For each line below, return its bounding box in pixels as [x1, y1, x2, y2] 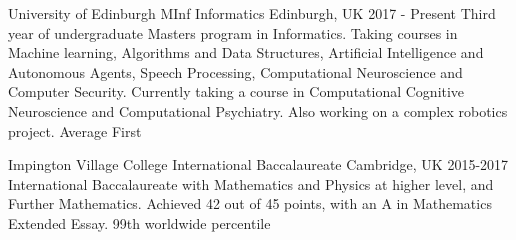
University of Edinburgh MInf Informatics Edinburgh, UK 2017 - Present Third [8, 3, 496, 23]
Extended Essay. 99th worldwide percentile [8, 212, 271, 233]
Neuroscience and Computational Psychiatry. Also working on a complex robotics [8, 100, 508, 121]
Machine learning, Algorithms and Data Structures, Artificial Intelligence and [8, 42, 484, 63]
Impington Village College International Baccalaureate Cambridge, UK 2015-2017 [8, 154, 509, 175]
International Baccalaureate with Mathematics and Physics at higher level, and [8, 173, 494, 194]
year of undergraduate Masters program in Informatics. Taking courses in [8, 22, 458, 43]
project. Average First [8, 120, 142, 141]
